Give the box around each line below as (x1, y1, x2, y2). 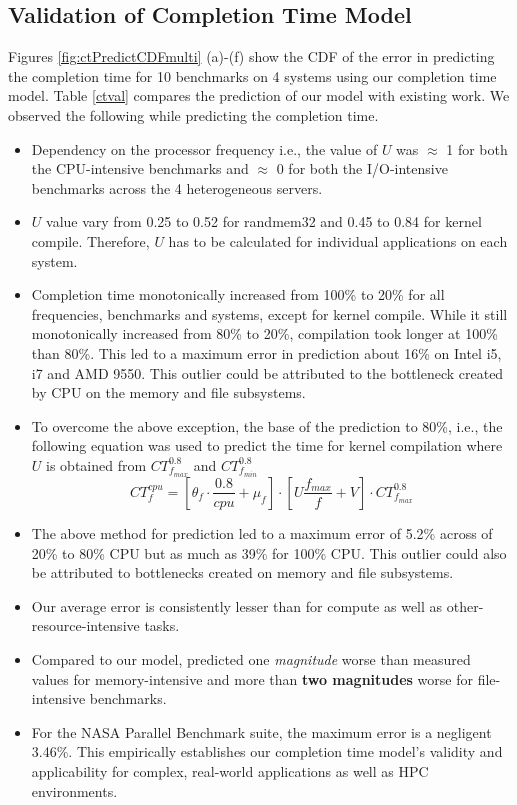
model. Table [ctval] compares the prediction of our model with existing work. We (8, 85, 510, 106)
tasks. (144, 615, 180, 636)
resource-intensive (31, 615, 140, 636)
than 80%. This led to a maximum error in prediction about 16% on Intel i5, (31, 342, 502, 363)
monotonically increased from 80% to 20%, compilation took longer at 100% (31, 323, 498, 344)
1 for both (446, 138, 508, 159)
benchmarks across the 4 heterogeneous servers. (31, 177, 323, 198)
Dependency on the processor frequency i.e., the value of (31, 138, 378, 159)
